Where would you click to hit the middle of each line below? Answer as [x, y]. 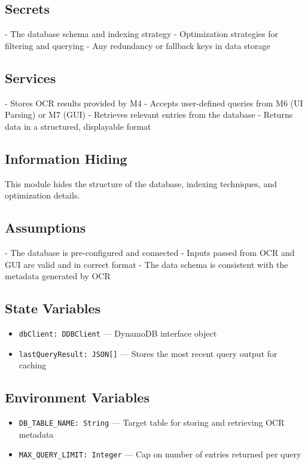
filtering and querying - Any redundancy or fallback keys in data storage [138, 45]
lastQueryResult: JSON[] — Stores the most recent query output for [148, 353]
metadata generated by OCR [58, 276]
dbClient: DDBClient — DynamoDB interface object [118, 333]
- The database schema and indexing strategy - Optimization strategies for [142, 34]
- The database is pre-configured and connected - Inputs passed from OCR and [150, 252]
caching [33, 365]
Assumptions [45, 228]
